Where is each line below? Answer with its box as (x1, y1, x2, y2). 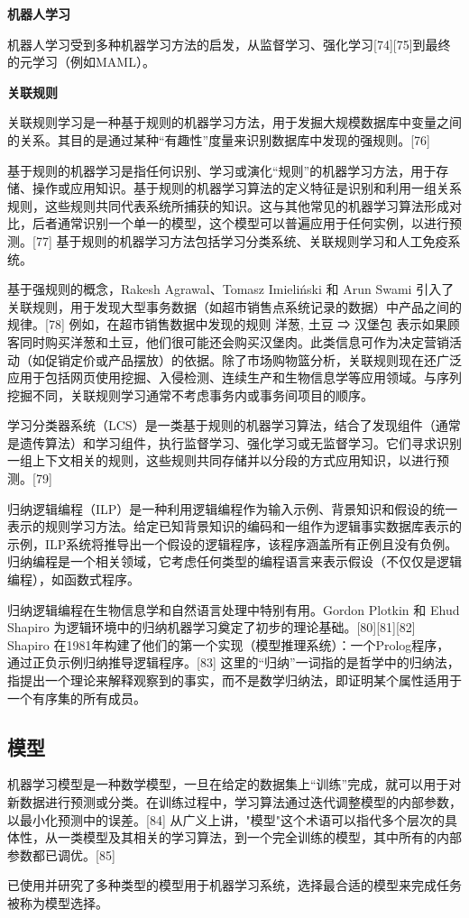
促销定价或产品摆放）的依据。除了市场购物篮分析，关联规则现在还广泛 (44, 350, 462, 369)
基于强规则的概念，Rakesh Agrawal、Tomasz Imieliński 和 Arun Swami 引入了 (7, 280, 455, 298)
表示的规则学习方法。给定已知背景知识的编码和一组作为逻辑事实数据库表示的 (7, 517, 462, 536)
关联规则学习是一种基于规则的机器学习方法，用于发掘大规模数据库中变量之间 (7, 113, 462, 132)
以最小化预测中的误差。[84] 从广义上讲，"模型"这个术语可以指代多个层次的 (7, 810, 445, 829)
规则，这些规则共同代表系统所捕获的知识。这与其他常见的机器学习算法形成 (7, 196, 449, 215)
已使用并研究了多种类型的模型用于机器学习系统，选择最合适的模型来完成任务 (7, 876, 462, 895)
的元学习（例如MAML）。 (7, 52, 155, 71)
